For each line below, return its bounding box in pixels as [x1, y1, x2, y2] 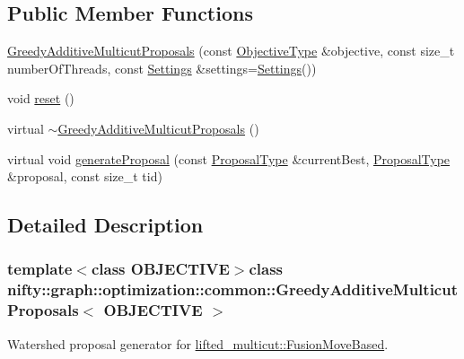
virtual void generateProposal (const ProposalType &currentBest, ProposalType [7, 149, 451, 168]
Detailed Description [7, 211, 204, 239]
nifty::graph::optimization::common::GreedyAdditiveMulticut [7, 278, 458, 301]
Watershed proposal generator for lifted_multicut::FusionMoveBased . [7, 334, 389, 353]
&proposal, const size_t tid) [7, 167, 162, 186]
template [7, 258, 73, 280]
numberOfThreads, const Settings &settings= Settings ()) [7, 58, 317, 77]
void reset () [7, 89, 74, 108]
